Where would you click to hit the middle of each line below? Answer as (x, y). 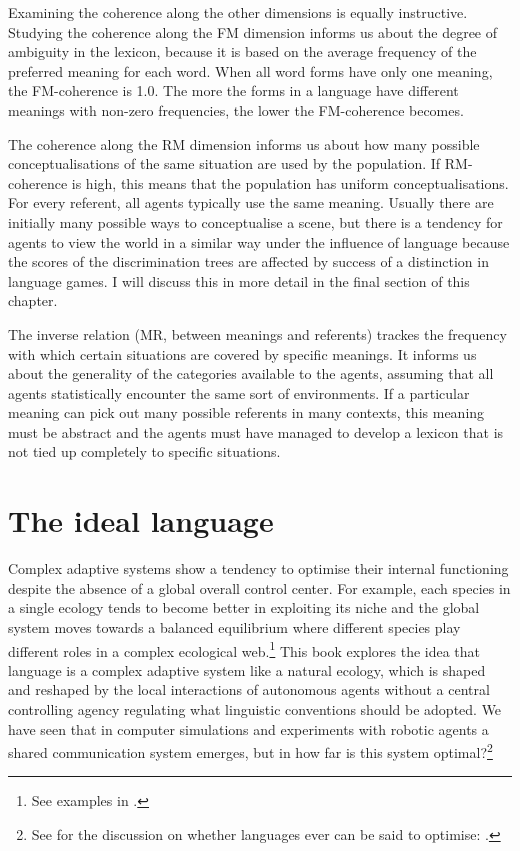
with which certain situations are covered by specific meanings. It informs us (242, 353)
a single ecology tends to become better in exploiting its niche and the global (244, 607)
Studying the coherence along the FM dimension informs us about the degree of (253, 31)
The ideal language (141, 520)
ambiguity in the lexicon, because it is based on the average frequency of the (242, 51)
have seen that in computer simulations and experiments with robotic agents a (248, 728)
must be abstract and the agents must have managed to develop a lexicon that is (256, 431)
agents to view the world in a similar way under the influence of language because (259, 241)
